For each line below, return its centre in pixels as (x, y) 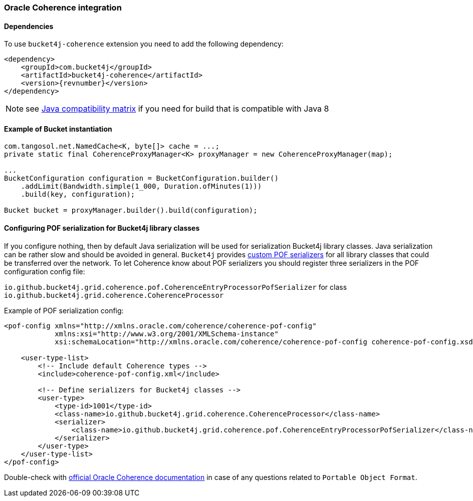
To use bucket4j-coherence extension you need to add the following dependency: (144, 44)
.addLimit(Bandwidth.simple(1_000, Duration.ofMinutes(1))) (141, 186)
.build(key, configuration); (78, 194)
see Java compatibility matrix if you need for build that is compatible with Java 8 (177, 109)
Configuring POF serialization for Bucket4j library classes (102, 228)
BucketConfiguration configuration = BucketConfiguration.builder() (141, 178)
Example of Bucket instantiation (58, 129)
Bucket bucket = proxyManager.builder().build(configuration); (131, 210)
